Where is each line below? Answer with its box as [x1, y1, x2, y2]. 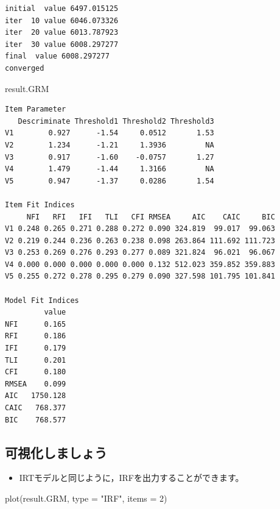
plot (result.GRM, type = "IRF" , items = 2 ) [5, 491, 167, 504]
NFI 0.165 [5, 319, 66, 329]
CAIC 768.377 [5, 404, 66, 412]
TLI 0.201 [5, 355, 66, 365]
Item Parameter [5, 105, 66, 114]
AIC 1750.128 [5, 391, 66, 400]
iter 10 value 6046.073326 [5, 16, 119, 25]
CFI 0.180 [5, 368, 66, 377]
